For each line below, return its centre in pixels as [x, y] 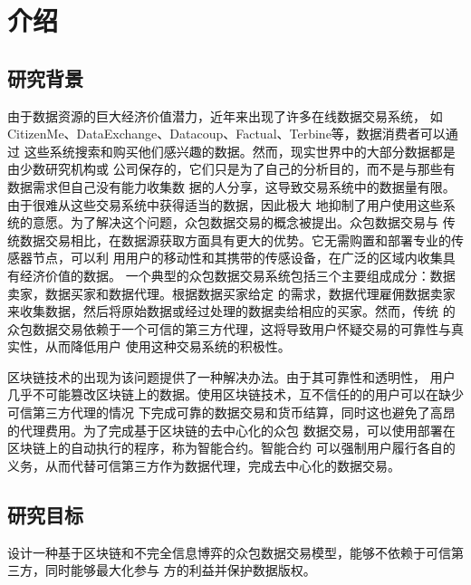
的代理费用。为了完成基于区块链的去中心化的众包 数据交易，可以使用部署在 [231, 430]
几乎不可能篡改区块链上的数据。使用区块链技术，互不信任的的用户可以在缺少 [235, 394]
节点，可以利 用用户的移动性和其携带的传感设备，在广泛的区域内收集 [237, 258]
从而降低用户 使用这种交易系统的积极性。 [168, 346]
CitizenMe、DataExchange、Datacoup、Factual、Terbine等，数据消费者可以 [226, 134]
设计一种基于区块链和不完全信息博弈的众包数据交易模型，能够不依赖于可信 [229, 552]
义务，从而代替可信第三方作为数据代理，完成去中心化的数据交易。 [204, 465]
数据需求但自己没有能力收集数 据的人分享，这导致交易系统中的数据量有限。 [231, 186]
